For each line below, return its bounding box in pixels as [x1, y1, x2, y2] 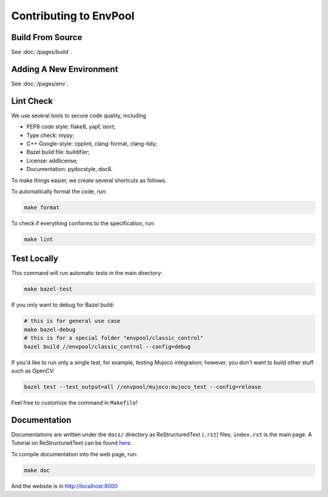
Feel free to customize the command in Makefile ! [11, 399, 138, 406]
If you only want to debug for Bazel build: [11, 301, 115, 309]
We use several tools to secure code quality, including [11, 112, 146, 119]
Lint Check [11, 96, 53, 106]
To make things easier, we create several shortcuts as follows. [11, 177, 167, 184]
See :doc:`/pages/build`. [11, 49, 72, 56]
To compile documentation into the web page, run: [11, 450, 138, 458]
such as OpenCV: [11, 367, 55, 374]
